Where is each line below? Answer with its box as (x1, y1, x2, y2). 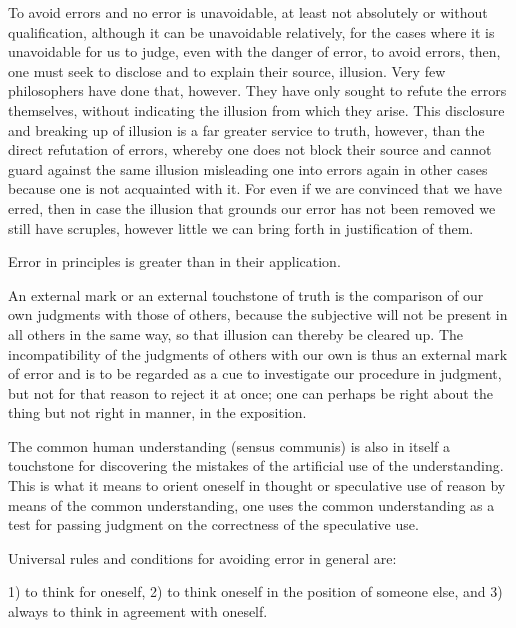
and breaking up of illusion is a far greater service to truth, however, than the (8, 119, 485, 140)
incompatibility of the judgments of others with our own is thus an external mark (8, 343, 508, 364)
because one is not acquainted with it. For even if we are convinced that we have (8, 178, 502, 199)
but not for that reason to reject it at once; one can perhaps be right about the (8, 382, 493, 403)
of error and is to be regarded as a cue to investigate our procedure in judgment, (8, 363, 502, 384)
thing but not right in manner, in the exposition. (8, 402, 307, 423)
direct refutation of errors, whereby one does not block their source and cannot (8, 139, 492, 160)
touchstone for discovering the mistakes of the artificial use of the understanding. (8, 455, 504, 476)
